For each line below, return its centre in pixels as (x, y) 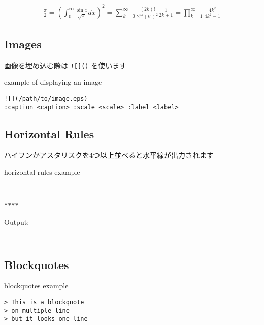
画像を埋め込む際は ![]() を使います (65, 65)
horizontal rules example (42, 172)
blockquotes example (36, 286)
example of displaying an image (53, 82)
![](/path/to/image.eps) (46, 98)
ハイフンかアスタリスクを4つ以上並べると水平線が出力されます (109, 155)
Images (23, 43)
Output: (17, 221)
